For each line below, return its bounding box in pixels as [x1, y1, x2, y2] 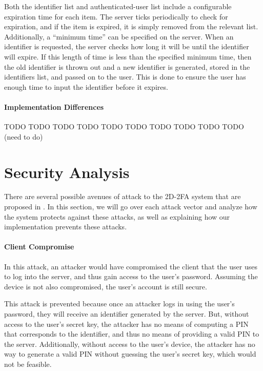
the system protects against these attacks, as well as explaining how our [4, 211, 230, 222]
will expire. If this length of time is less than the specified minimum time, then [4, 51, 252, 62]
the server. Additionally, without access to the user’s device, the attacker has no [4, 338, 255, 349]
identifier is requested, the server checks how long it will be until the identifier [4, 41, 249, 52]
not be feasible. [4, 358, 52, 369]
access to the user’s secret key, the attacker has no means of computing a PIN [4, 318, 249, 329]
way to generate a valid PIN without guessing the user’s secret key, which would [4, 348, 256, 359]
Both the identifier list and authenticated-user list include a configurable [4, 1, 232, 11]
